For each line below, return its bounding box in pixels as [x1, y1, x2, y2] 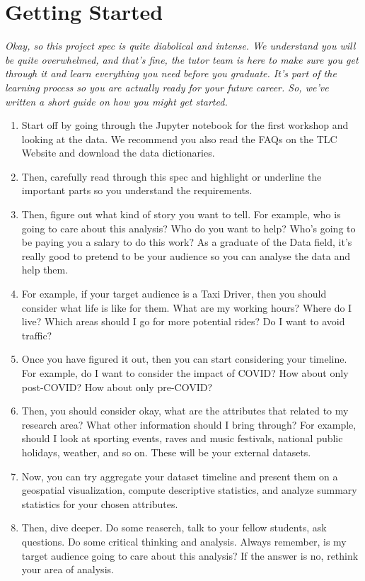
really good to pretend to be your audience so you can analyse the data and [21, 248, 351, 263]
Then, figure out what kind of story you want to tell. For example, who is [21, 207, 341, 222]
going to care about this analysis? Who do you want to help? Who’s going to [21, 220, 356, 235]
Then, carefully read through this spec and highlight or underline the [21, 169, 322, 184]
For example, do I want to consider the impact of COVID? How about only [21, 366, 349, 380]
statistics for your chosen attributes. [21, 496, 178, 511]
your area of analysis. [21, 562, 114, 577]
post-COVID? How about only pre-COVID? [21, 379, 213, 394]
